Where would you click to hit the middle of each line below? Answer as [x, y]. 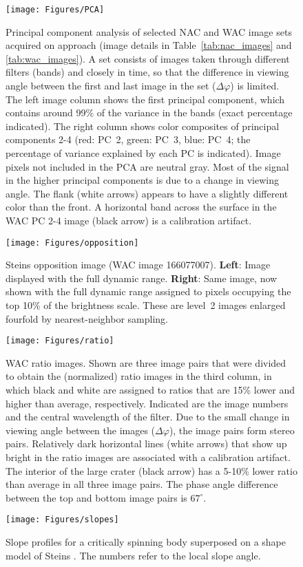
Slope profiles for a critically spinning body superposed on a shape [146, 542]
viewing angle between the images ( [81, 430]
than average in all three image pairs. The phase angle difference [142, 484]
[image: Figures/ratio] [60, 341]
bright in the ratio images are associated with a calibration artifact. [148, 457]
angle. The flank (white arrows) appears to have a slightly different [147, 193]
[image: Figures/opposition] [72, 243]
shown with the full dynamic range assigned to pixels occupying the [148, 291]
